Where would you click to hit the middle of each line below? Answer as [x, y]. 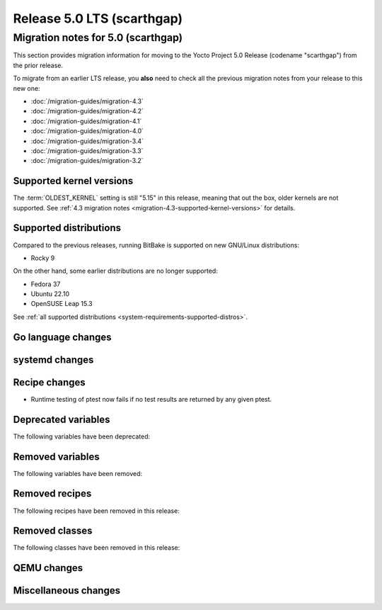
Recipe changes [50, 382]
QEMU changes [48, 568]
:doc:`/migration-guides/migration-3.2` [87, 161]
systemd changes [53, 360]
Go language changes [63, 337]
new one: [27, 88]
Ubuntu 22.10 [50, 294]
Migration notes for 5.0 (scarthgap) [98, 38]
